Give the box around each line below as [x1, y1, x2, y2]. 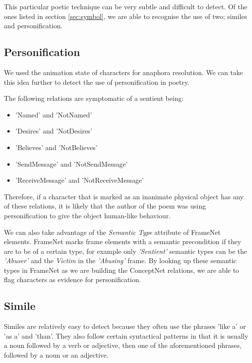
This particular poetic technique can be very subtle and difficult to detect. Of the [4, 1, 248, 11]
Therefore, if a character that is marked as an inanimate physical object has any [4, 191, 244, 201]
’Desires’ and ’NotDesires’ [15, 126, 93, 136]
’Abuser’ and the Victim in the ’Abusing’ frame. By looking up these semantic [4, 255, 237, 266]
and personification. [4, 20, 63, 31]
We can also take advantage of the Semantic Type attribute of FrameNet [4, 227, 221, 237]
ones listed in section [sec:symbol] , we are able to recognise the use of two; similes [4, 11, 247, 21]
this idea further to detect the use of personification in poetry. [4, 76, 190, 87]
